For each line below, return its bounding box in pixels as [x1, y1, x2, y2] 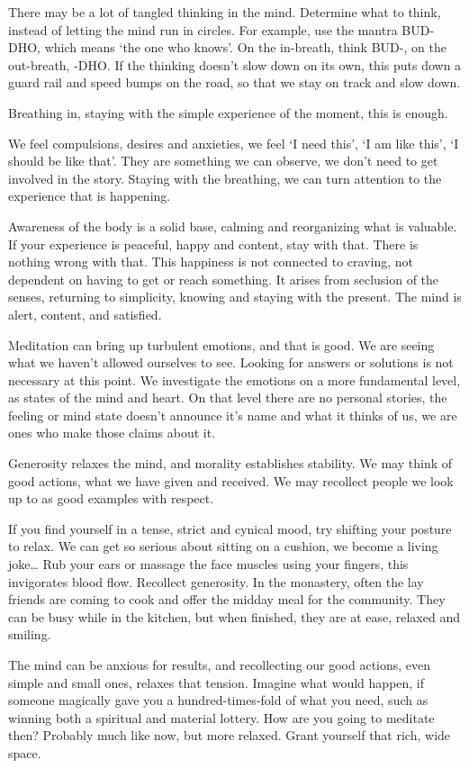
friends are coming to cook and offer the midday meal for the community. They [8, 590, 446, 609]
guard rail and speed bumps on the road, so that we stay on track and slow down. [8, 73, 461, 92]
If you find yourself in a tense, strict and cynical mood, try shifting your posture [8, 519, 452, 538]
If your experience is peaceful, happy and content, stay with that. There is [8, 234, 419, 253]
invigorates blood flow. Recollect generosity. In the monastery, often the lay [8, 572, 424, 591]
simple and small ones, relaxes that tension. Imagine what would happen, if [8, 673, 425, 691]
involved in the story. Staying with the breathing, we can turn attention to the [8, 168, 442, 187]
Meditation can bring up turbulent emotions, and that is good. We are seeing [8, 335, 435, 354]
